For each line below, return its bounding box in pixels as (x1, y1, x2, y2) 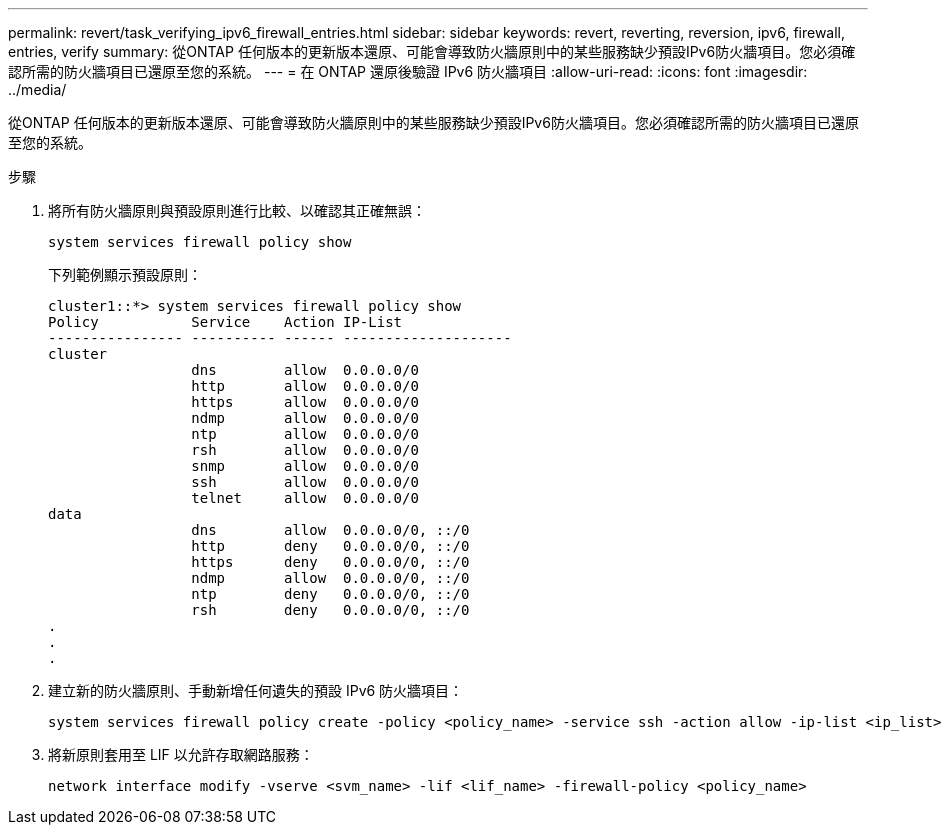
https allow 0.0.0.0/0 (191, 394, 419, 410)
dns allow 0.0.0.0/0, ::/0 (191, 522, 470, 538)
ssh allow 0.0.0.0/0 (191, 474, 419, 490)
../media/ (8, 81, 67, 98)
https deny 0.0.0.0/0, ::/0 (191, 554, 470, 570)
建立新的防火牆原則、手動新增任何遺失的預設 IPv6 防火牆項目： (48, 682, 464, 699)
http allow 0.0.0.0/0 (191, 378, 419, 394)
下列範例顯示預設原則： (48, 266, 202, 283)
